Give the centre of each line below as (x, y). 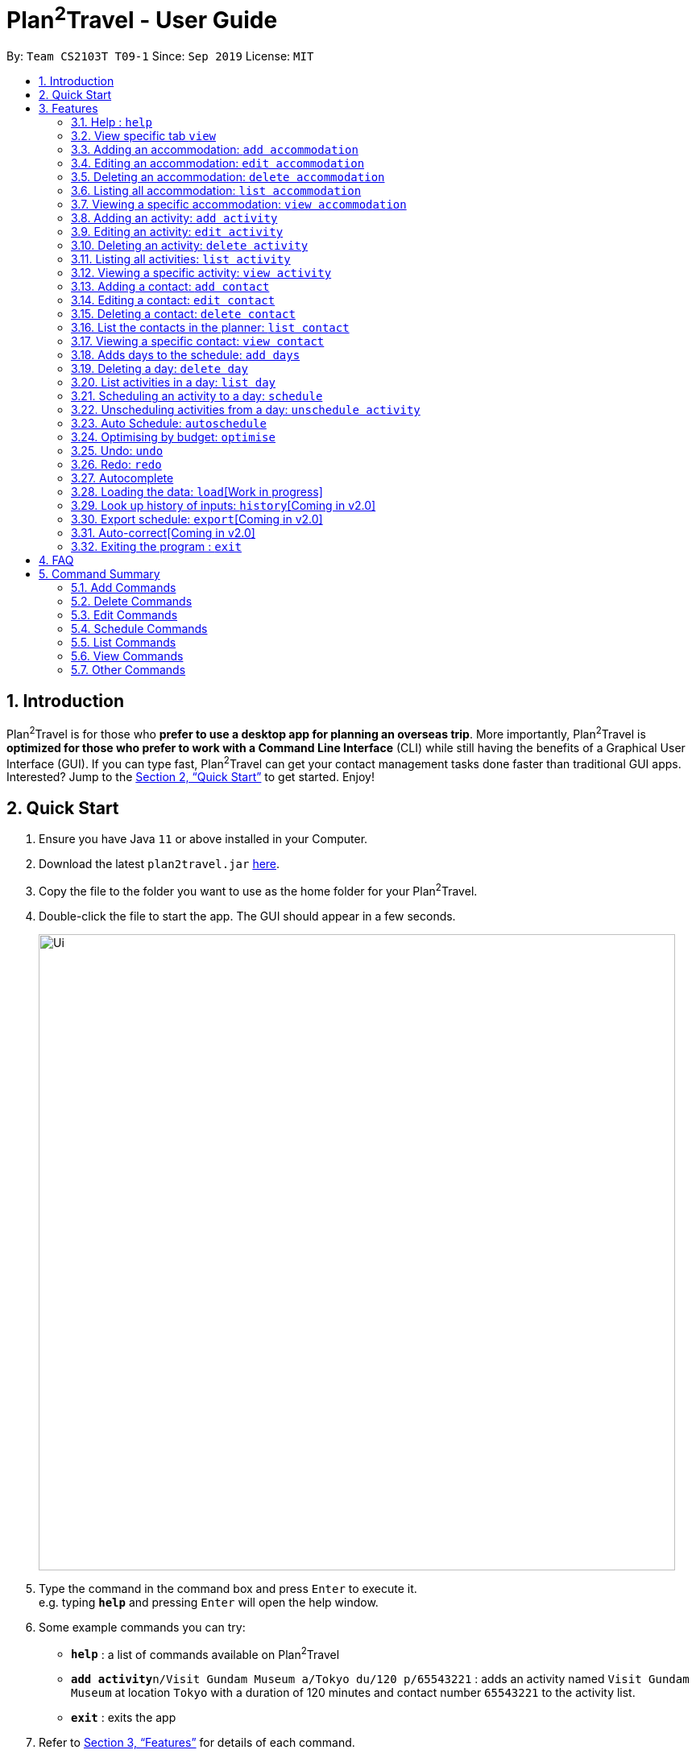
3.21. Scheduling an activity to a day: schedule (197, 396)
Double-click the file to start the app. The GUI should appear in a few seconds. (247, 916)
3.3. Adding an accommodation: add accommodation (215, 150)
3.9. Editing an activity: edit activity (177, 232)
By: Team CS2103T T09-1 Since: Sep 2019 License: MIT (160, 56)
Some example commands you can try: (142, 1627)
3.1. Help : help (112, 122)
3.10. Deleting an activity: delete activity (190, 246)
